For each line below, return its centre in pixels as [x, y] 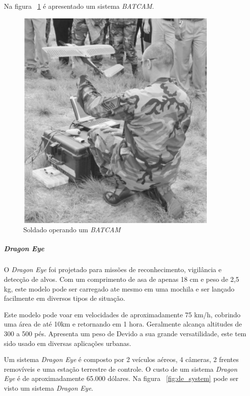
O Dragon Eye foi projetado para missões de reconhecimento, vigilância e [113, 269]
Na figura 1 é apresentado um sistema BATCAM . [79, 6]
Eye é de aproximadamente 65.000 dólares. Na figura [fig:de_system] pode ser [121, 378]
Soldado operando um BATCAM [72, 230]
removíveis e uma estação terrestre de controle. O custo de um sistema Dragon [121, 369]
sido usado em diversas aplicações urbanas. [68, 343]
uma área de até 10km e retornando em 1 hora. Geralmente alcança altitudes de [123, 324]
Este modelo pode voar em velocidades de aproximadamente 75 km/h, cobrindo [122, 314]
